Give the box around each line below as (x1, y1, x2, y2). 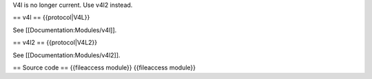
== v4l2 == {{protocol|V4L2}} (12, 38, 98, 47)
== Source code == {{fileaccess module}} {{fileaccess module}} (12, 63, 196, 72)
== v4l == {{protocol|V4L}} (12, 14, 90, 22)
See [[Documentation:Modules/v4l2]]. (12, 51, 121, 59)
